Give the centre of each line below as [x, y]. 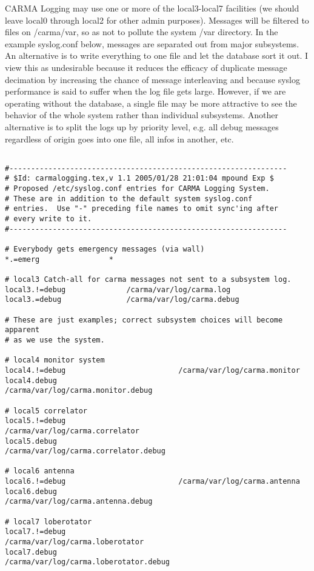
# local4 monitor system [55, 360]
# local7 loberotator [48, 522]
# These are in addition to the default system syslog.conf [129, 199]
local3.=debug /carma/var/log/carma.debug [122, 300]
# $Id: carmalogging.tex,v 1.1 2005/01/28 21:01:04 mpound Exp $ [139, 179]
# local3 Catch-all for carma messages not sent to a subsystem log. [148, 279]
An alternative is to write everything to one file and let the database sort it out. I [157, 55]
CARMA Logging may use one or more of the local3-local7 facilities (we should [152, 8]
